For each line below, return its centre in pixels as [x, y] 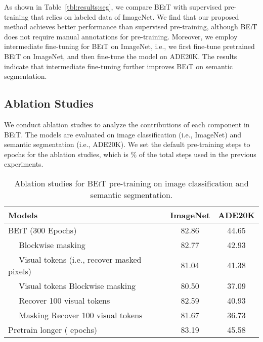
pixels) [20, 271]
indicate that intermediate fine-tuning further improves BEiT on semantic [118, 66]
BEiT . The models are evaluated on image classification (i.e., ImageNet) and [123, 134]
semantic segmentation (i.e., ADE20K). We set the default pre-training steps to [127, 144]
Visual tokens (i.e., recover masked [80, 259]
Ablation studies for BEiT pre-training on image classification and [131, 183]
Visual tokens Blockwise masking [77, 285]
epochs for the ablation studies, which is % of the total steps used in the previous [130, 154]
